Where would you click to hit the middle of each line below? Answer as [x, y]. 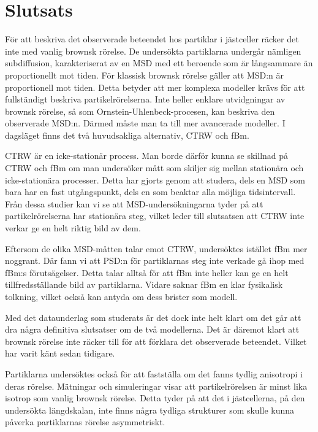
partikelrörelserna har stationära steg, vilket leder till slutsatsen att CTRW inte [155, 216]
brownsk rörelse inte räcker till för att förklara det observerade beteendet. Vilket [156, 341]
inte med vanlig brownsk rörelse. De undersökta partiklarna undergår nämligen [153, 51]
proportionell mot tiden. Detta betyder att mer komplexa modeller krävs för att [155, 87]
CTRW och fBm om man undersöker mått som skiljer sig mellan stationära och [154, 168]
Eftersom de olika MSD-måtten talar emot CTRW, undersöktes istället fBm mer [156, 248]
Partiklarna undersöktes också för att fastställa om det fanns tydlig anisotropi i [154, 373]
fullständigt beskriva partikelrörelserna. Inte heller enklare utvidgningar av [145, 99]
